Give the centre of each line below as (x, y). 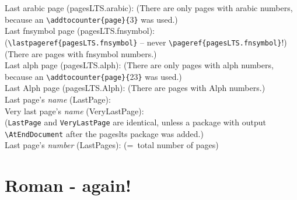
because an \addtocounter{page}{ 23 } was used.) (93, 76)
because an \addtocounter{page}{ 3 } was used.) (91, 19)
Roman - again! (68, 185)
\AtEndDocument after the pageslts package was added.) (104, 133)
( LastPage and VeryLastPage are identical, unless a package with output (135, 122)
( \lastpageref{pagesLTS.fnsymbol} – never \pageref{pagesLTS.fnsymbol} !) (146, 42)
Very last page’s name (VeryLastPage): (74, 110)
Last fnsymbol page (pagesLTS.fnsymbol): (80, 31)
